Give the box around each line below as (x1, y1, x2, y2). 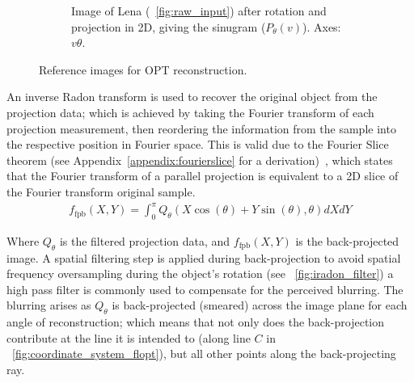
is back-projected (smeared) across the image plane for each (112, 297, 408, 314)
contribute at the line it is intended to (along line (6, 329, 251, 346)
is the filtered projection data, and (59, 232, 230, 249)
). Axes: (302, 18, 341, 35)
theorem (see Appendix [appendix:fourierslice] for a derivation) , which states (6, 151, 393, 168)
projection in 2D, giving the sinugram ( (71, 18, 266, 35)
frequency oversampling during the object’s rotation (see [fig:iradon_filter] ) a (6, 265, 394, 282)
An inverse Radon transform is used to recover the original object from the (6, 88, 378, 105)
